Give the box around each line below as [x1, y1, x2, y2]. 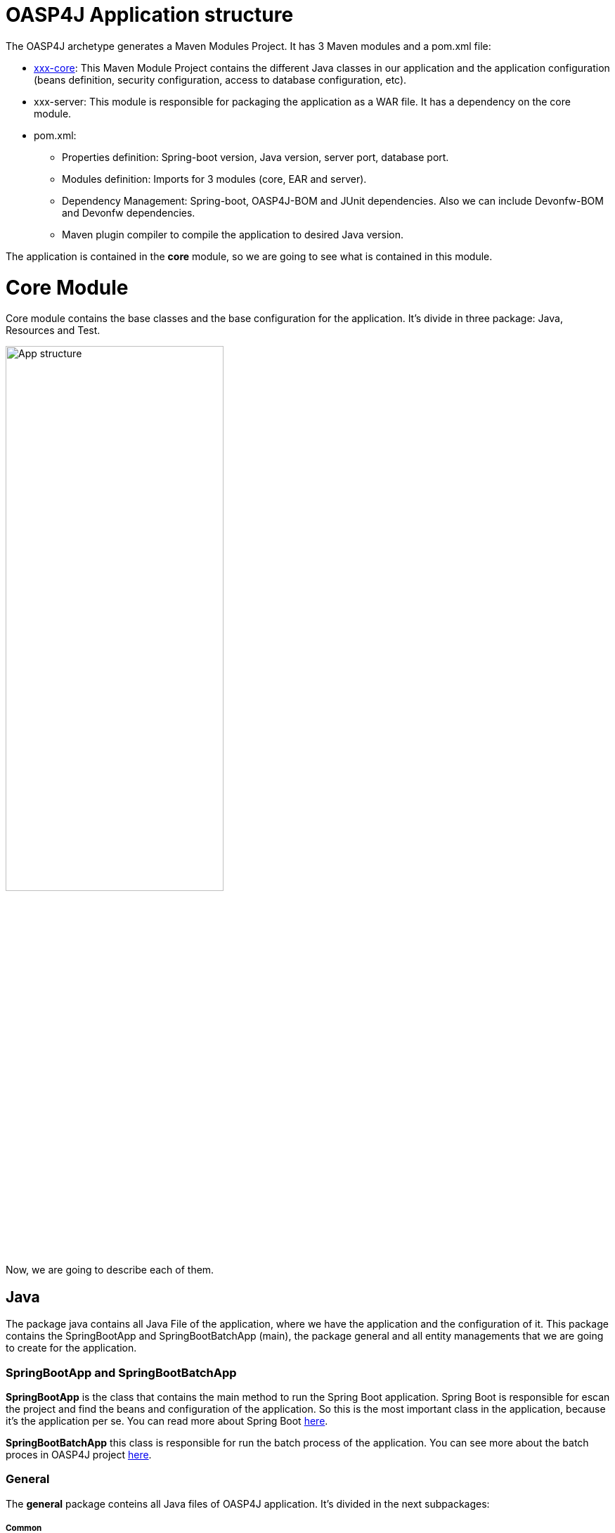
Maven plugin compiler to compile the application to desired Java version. [62, 228, 404, 240]
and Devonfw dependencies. [62, 206, 195, 219]
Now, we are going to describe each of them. [6, 1264, 214, 1276]
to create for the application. [6, 1342, 137, 1354]
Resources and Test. [6, 324, 101, 337]
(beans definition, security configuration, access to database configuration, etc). [34, 73, 407, 86]
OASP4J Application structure [6, 3, 294, 27]
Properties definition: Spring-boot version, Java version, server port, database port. [62, 150, 449, 163]
